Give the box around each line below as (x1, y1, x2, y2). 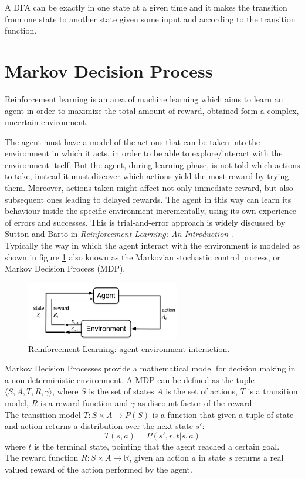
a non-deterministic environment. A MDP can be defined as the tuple (5, 373, 255, 386)
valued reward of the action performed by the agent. (5, 463, 192, 475)
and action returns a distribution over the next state (5, 420, 193, 432)
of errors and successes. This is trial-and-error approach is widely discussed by (5, 216, 286, 228)
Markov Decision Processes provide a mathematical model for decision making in (5, 362, 296, 374)
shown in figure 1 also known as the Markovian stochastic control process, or (5, 250, 280, 263)
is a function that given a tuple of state (152, 408, 294, 420)
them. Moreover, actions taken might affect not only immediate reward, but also (5, 182, 293, 194)
